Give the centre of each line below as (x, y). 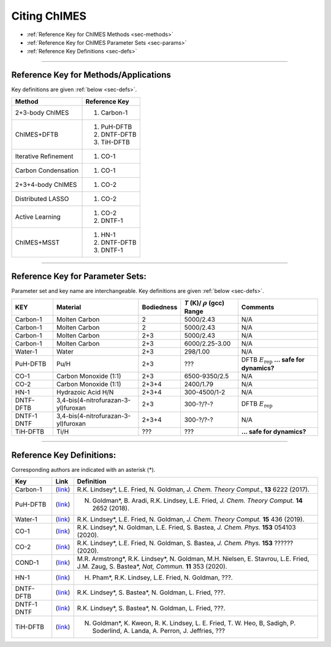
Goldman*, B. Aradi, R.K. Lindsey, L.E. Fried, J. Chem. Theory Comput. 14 (197, 501)
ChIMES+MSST (37, 242)
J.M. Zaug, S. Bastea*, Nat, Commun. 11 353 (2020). (152, 567)
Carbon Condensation (47, 170)
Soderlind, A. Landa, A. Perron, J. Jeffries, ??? (158, 631)
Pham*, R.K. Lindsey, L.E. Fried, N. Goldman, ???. (162, 578)
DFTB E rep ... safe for (273, 360)
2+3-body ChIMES (42, 112)
